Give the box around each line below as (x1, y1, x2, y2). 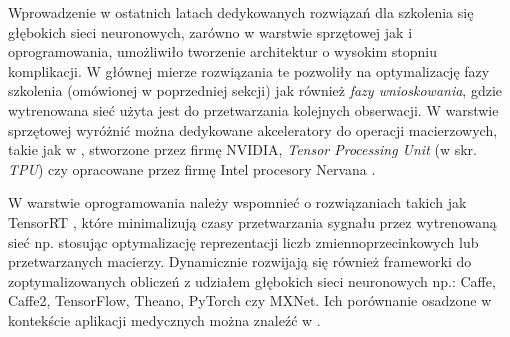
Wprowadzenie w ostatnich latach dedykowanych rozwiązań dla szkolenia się (8, 2, 474, 22)
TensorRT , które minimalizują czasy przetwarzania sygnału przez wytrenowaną (8, 211, 497, 232)
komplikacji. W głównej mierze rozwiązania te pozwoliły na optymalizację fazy (8, 60, 490, 81)
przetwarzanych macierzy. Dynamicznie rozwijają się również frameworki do (8, 251, 472, 272)
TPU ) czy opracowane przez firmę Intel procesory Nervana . (8, 158, 376, 179)
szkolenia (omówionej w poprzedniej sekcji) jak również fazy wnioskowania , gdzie (8, 80, 503, 101)
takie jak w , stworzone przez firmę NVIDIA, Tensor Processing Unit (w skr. (8, 139, 477, 160)
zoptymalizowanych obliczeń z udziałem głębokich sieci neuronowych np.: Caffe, (8, 270, 496, 291)
